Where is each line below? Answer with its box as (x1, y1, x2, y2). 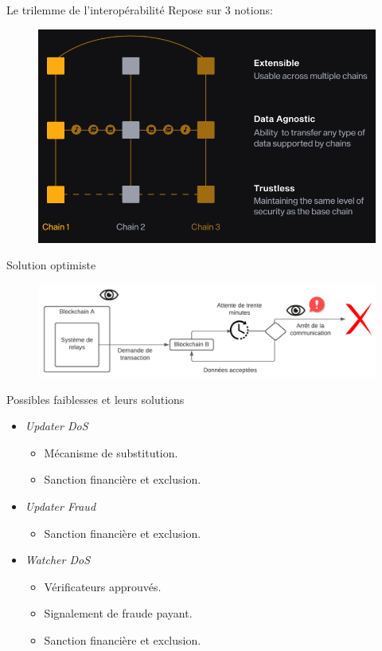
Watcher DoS (25, 551, 91, 568)
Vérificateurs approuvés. (44, 578, 162, 594)
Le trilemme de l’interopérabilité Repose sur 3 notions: (6, 2, 273, 18)
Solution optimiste (6, 257, 96, 273)
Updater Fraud (25, 498, 96, 515)
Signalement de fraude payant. (44, 605, 193, 622)
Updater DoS (25, 418, 88, 434)
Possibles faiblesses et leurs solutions (6, 390, 185, 407)
